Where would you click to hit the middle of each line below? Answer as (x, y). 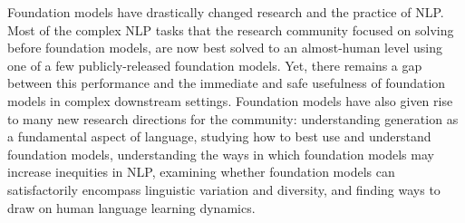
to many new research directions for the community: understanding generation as (233, 118)
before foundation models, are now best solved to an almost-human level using (225, 48)
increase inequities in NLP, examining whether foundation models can (201, 172)
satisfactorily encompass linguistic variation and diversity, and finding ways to (224, 189)
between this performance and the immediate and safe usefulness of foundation (227, 83)
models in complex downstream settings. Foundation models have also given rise (230, 100)
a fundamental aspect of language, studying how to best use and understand (219, 136)
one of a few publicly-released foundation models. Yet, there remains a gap (215, 65)
